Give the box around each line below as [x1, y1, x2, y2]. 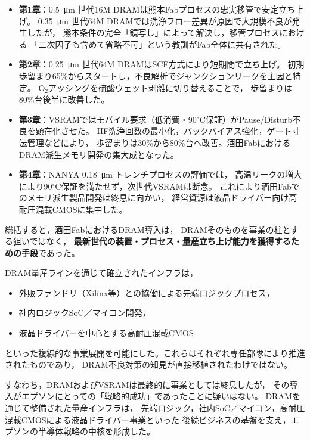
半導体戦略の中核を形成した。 [38, 425, 155, 437]
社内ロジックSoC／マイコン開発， [18, 306, 151, 319]
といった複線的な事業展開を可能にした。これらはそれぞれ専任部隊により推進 [5, 346, 305, 359]
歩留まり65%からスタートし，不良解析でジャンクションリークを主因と [18, 69, 293, 82]
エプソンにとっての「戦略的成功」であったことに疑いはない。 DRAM [21, 390, 292, 402]
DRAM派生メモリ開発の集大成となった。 [18, 148, 179, 160]
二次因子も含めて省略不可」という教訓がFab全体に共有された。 [38, 38, 286, 50]
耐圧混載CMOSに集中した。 [18, 203, 128, 215]
